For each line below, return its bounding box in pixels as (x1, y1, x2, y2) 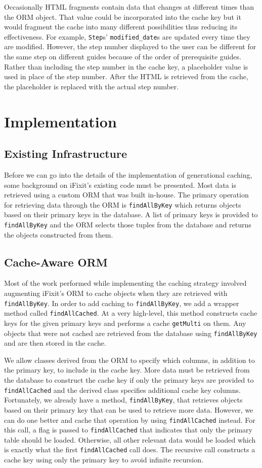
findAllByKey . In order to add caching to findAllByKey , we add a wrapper (4, 297, 239, 308)
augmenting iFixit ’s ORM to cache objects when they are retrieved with (4, 288, 228, 298)
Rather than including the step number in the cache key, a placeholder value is (4, 61, 248, 72)
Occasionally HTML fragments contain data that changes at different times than (4, 2, 254, 12)
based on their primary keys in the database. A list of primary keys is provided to (4, 209, 258, 220)
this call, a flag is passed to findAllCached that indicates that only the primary (4, 424, 252, 435)
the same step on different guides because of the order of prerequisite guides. (4, 51, 241, 62)
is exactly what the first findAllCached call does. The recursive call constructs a (4, 444, 255, 455)
